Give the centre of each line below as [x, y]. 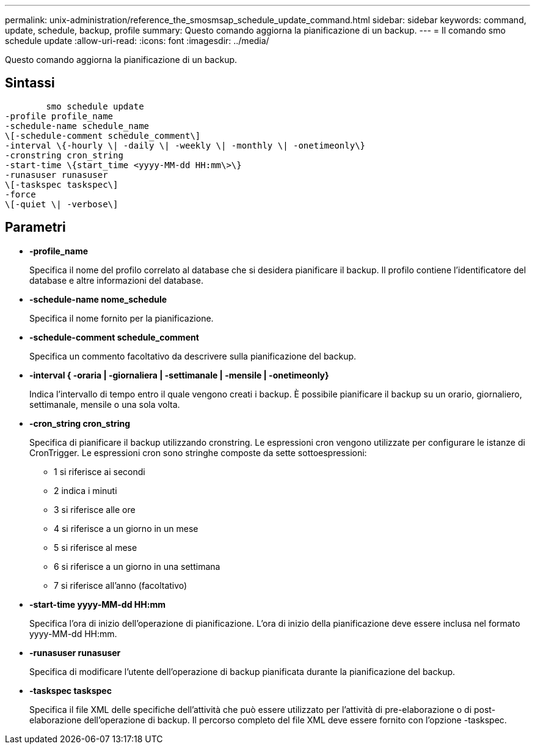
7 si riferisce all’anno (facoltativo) [121, 585]
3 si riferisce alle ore [95, 509]
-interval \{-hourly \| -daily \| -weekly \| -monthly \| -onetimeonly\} [185, 145]
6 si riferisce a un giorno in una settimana [137, 566]
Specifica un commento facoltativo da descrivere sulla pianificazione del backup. [193, 356]
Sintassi [30, 83]
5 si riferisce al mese [96, 547]
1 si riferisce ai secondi [100, 471]
